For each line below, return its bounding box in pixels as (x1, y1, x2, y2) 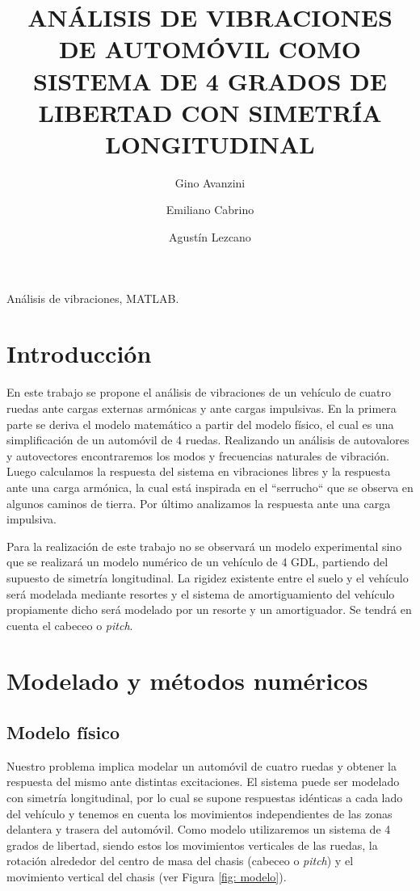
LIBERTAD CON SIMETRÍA (38, 95, 382, 128)
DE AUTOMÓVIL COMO (58, 32, 362, 65)
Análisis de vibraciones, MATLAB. (6, 289, 179, 306)
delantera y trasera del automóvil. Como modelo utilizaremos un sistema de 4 (6, 821, 391, 838)
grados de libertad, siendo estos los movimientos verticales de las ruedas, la (6, 836, 378, 853)
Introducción (6, 337, 152, 370)
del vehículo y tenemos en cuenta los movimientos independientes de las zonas (6, 805, 393, 822)
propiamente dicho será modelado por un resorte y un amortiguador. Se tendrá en (6, 601, 412, 618)
